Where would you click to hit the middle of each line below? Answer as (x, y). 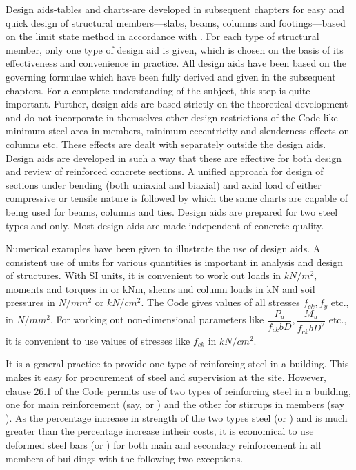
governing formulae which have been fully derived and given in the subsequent (171, 76)
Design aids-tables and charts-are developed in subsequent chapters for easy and (175, 9)
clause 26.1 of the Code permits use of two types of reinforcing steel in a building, (178, 390)
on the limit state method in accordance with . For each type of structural (162, 36)
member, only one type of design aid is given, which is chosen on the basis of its (175, 49)
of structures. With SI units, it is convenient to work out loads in (144, 275)
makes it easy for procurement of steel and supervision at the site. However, (166, 377)
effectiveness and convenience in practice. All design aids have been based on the (176, 63)
